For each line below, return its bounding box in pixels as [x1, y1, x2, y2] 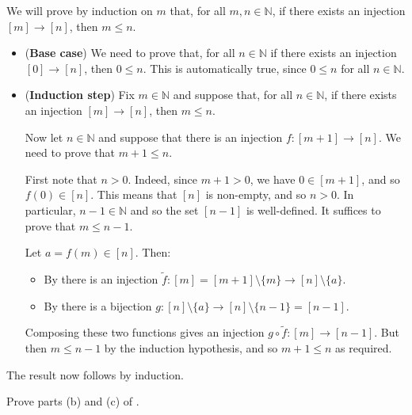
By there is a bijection [44, 297, 152, 314]
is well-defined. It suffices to [246, 201, 381, 218]
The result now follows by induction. [6, 366, 184, 383]
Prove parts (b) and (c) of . [6, 393, 139, 409]
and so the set [130, 201, 199, 218]
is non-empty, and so [205, 186, 307, 203]
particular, [25, 201, 76, 218]
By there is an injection [44, 270, 158, 287]
